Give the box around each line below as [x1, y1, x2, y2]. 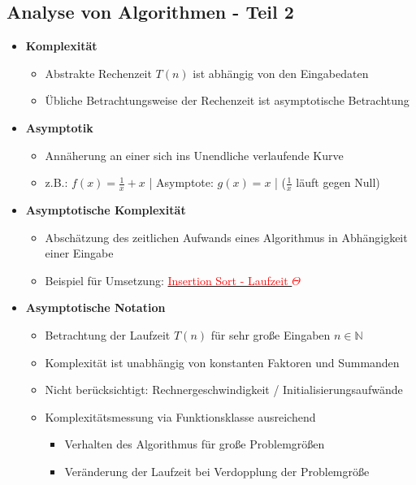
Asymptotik [25, 119, 93, 136]
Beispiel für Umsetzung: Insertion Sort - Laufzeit [45, 271, 288, 288]
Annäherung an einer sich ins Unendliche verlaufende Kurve [45, 146, 344, 163]
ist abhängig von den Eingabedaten [193, 64, 369, 81]
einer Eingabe [45, 245, 114, 262]
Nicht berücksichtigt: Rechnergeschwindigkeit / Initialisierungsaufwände [45, 381, 403, 398]
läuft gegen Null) [296, 174, 380, 191]
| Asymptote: [149, 174, 214, 191]
